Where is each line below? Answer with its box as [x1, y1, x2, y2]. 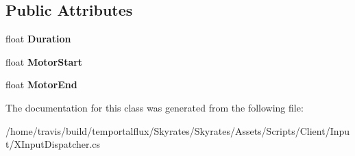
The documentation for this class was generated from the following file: [5, 100, 304, 114]
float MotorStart [5, 54, 83, 68]
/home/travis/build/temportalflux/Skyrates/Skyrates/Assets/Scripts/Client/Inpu [5, 123, 350, 138]
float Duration [5, 31, 71, 46]
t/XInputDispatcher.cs [5, 137, 101, 151]
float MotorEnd [5, 77, 77, 92]
